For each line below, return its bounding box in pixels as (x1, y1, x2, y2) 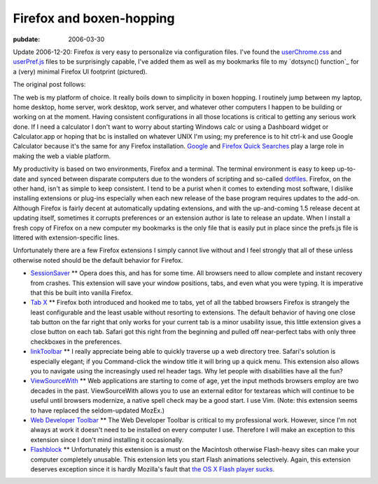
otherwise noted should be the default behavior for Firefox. (13, 256, 183, 264)
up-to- (337, 165, 356, 173)
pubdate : (13, 35, 41, 43)
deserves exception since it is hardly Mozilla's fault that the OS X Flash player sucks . (30, 464, 275, 473)
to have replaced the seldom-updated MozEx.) (30, 406, 164, 415)
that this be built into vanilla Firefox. (30, 288, 133, 297)
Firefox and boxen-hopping (13, 11, 175, 26)
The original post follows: (13, 81, 86, 89)
